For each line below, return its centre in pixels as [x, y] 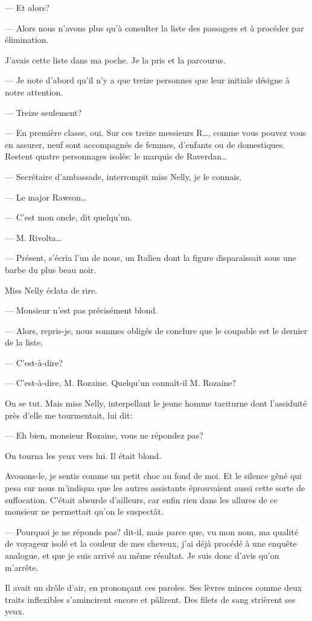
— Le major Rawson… [46, 197]
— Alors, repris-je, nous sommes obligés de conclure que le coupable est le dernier [156, 330]
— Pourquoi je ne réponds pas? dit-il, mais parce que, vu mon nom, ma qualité [151, 531]
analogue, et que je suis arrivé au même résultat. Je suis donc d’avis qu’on [142, 555]
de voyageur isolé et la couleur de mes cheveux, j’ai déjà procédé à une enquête [151, 543]
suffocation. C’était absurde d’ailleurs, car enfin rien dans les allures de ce [141, 499]
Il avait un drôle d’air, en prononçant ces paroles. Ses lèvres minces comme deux [154, 587]
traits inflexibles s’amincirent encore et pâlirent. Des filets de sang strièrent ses [150, 599]
